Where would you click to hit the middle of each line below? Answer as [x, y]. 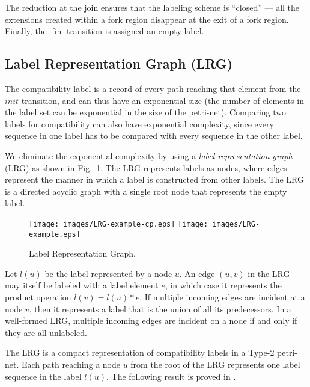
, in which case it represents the [223, 285]
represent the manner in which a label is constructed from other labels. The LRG [155, 179]
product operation [38, 297]
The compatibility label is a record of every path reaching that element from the [153, 88]
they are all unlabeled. [46, 332]
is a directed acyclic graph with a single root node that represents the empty [146, 191]
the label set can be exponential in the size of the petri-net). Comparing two [146, 112]
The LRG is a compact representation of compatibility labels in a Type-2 [140, 352]
